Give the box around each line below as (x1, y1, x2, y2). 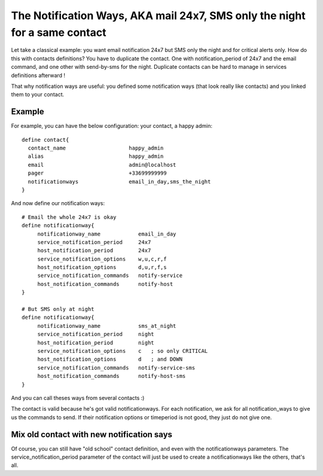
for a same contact (11, 26, 106, 39)
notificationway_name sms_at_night (37, 322, 176, 329)
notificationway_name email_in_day (37, 230, 176, 237)
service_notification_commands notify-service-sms (37, 364, 196, 371)
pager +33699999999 (28, 170, 167, 176)
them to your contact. (11, 91, 65, 98)
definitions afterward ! (11, 72, 66, 79)
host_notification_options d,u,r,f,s (37, 264, 167, 271)
